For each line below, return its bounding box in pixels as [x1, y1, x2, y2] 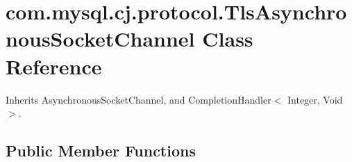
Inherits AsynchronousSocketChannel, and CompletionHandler [6, 92, 271, 106]
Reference [6, 51, 102, 80]
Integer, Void [287, 92, 343, 106]
